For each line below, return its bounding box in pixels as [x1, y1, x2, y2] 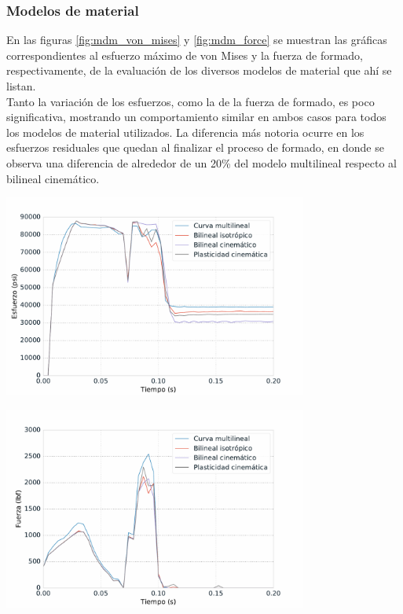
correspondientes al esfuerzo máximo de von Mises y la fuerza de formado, [6, 46, 363, 63]
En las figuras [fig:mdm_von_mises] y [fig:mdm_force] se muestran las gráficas [6, 31, 387, 48]
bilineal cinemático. [6, 170, 100, 186]
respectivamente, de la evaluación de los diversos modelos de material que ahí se [6, 62, 392, 79]
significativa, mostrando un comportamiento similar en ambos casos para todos [6, 108, 387, 125]
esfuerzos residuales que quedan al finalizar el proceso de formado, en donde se [6, 139, 384, 156]
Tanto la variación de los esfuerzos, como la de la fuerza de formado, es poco [6, 93, 375, 109]
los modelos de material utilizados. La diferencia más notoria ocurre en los [6, 123, 365, 140]
